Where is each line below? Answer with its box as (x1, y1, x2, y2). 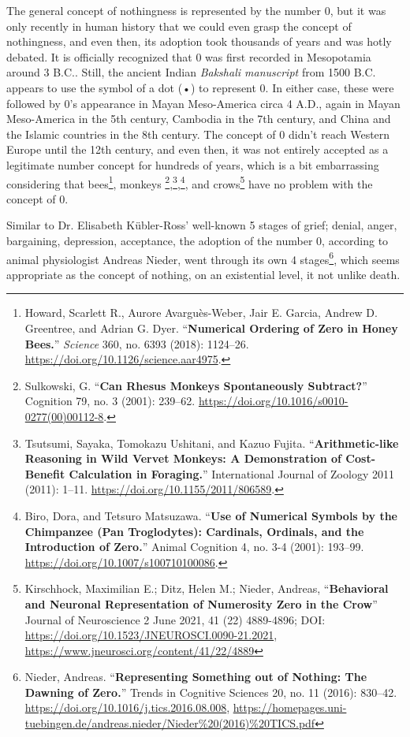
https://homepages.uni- (233, 699, 347, 716)
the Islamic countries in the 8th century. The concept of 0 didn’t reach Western (6, 125, 390, 142)
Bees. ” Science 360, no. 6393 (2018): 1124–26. (24, 335, 249, 352)
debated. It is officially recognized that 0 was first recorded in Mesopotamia (6, 48, 371, 65)
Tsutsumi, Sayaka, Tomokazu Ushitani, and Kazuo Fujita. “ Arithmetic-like (24, 434, 399, 451)
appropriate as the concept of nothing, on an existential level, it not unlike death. (6, 266, 401, 282)
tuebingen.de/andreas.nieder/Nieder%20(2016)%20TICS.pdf (24, 715, 315, 731)
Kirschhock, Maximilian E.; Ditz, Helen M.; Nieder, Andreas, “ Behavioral (24, 580, 389, 597)
